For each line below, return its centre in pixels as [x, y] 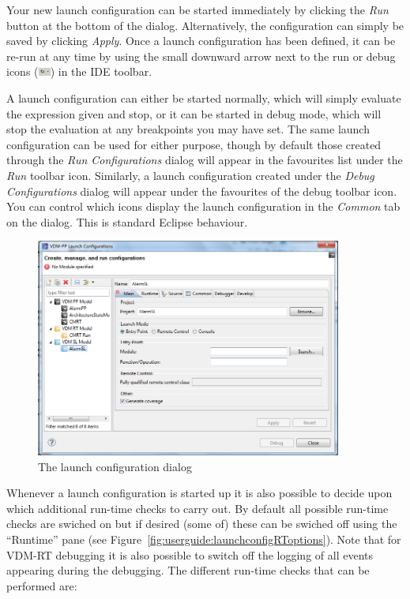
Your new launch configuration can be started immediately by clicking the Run [197, 9]
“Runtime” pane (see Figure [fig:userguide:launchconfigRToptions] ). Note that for [204, 539]
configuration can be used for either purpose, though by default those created [194, 144]
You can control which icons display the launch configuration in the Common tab [203, 206]
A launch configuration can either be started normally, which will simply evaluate [204, 97]
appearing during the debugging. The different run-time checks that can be [188, 570]
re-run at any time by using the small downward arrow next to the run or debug [201, 56]
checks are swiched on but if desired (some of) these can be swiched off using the [202, 524]
